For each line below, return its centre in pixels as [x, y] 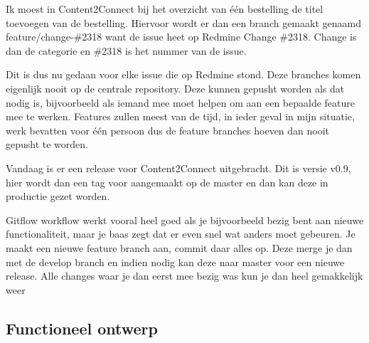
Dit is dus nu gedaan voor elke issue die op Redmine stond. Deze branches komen [183, 74]
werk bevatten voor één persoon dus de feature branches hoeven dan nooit [168, 130]
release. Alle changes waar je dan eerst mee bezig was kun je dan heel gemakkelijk [184, 276]
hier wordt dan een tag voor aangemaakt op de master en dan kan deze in [167, 182]
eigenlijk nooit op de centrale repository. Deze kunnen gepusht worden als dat [175, 88]
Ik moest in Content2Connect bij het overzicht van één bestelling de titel [165, 9]
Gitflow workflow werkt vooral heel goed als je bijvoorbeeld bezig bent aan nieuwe [185, 220]
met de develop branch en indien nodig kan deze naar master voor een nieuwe [175, 262]
